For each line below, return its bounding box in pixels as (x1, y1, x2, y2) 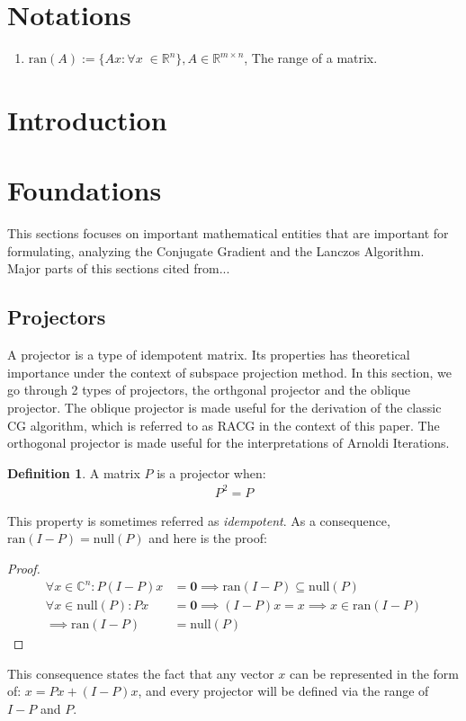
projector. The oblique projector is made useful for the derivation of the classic (7, 397, 442, 416)
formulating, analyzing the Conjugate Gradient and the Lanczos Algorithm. (7, 241, 425, 260)
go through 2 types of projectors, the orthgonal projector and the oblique (7, 380, 411, 399)
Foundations (7, 172, 162, 209)
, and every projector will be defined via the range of (138, 681, 429, 700)
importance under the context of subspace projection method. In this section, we (7, 362, 452, 381)
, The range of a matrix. (244, 49, 378, 67)
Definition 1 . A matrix (7, 463, 140, 482)
